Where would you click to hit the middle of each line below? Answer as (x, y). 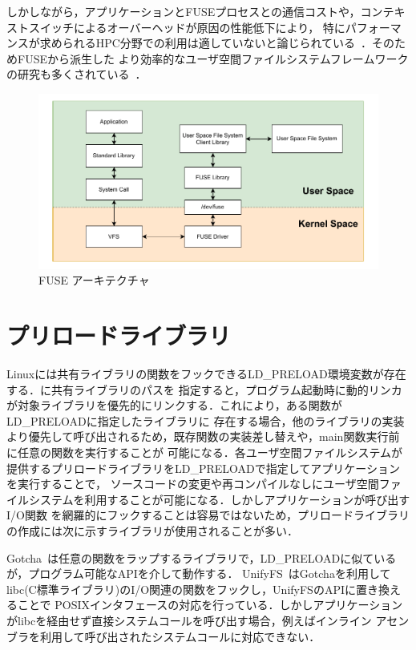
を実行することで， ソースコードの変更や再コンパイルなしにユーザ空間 (193, 484)
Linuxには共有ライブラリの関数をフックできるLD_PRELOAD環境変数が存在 (206, 374)
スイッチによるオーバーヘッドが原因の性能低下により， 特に (187, 27)
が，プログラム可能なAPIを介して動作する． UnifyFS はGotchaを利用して (199, 573)
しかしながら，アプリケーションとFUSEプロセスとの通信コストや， (184, 11)
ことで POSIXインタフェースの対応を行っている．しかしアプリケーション (210, 605)
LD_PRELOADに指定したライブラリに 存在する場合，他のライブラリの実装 (206, 420)
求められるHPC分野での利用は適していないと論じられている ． (206, 43)
